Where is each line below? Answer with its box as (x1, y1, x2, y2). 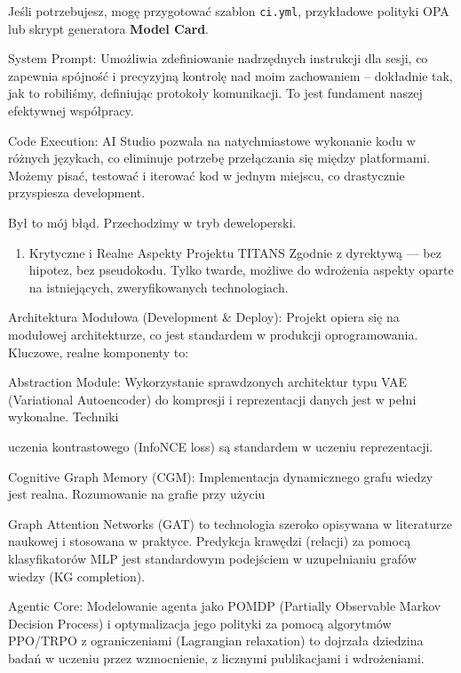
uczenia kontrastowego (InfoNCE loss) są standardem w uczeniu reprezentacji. (8, 437, 433, 455)
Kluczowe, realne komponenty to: (8, 342, 189, 361)
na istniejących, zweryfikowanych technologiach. (28, 277, 289, 296)
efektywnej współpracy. (8, 101, 134, 120)
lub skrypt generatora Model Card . (8, 19, 209, 37)
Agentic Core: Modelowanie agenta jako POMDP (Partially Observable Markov (8, 597, 441, 615)
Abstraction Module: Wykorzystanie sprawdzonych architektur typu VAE (8, 373, 408, 391)
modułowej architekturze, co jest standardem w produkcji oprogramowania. (8, 324, 418, 343)
